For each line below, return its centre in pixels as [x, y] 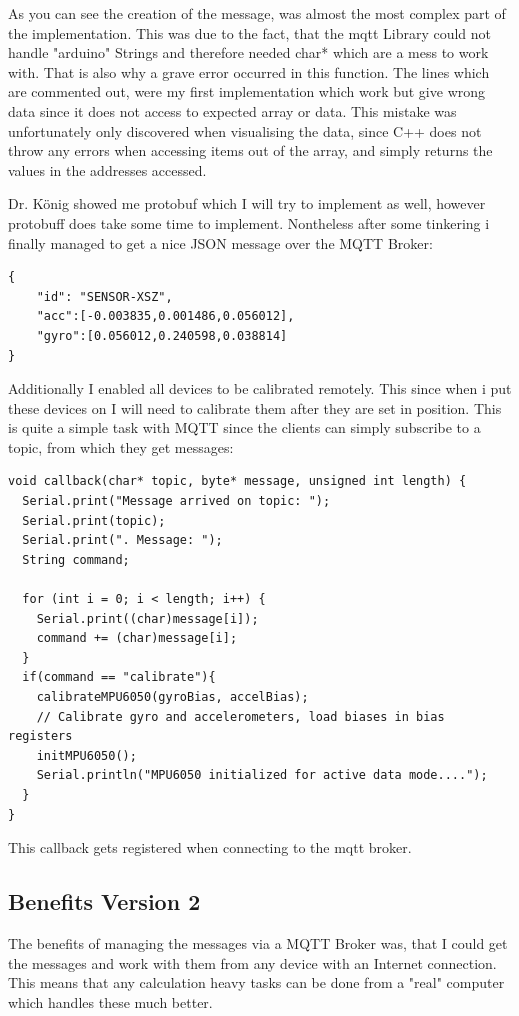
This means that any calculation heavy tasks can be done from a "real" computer [256, 982]
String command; [76, 559]
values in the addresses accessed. [107, 169]
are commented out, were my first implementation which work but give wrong [247, 91]
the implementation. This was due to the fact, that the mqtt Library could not [250, 32]
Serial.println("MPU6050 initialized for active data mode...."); [262, 775]
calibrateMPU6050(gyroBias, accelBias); [172, 697]
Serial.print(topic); [94, 520]
